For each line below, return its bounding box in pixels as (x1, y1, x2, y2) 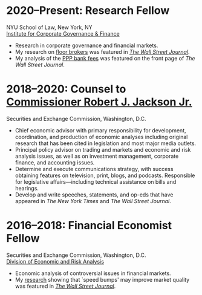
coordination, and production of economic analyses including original (15, 133, 188, 140)
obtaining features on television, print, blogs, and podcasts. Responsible (15, 172, 195, 179)
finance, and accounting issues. (15, 158, 95, 166)
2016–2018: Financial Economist (6, 219, 172, 233)
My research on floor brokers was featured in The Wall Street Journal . (15, 48, 190, 55)
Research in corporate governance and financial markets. (15, 42, 158, 49)
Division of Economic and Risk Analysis (6, 258, 105, 265)
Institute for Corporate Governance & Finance (6, 30, 120, 37)
